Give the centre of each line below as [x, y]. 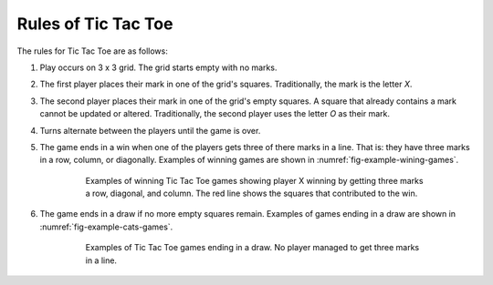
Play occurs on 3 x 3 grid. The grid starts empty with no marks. [158, 67]
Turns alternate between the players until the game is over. [150, 130]
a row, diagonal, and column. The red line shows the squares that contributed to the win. [252, 193]
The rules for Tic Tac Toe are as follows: [92, 51]
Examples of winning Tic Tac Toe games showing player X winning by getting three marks [254, 180]
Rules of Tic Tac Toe [95, 24]
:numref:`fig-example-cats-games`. [106, 227]
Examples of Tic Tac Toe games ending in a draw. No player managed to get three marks [252, 248]
